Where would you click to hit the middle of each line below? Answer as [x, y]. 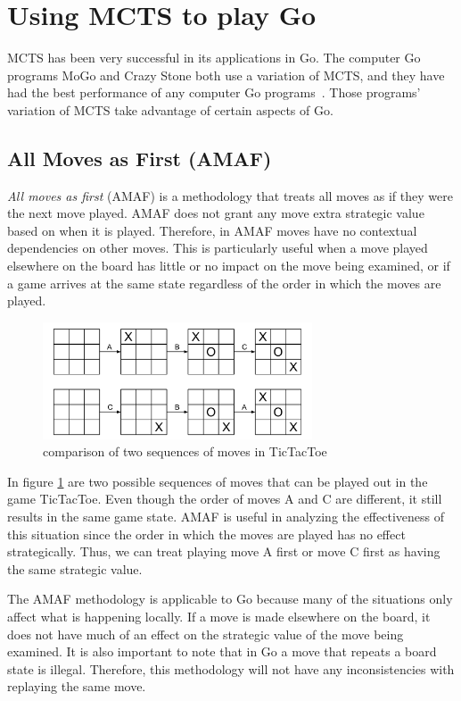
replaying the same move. [77, 686]
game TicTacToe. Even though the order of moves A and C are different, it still [225, 499]
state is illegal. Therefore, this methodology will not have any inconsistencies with [231, 668]
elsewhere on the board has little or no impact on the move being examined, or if [229, 266]
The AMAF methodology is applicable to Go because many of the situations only [230, 599]
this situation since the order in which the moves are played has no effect [206, 534]
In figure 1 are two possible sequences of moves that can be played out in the [218, 481]
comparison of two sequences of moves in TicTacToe [185, 451]
